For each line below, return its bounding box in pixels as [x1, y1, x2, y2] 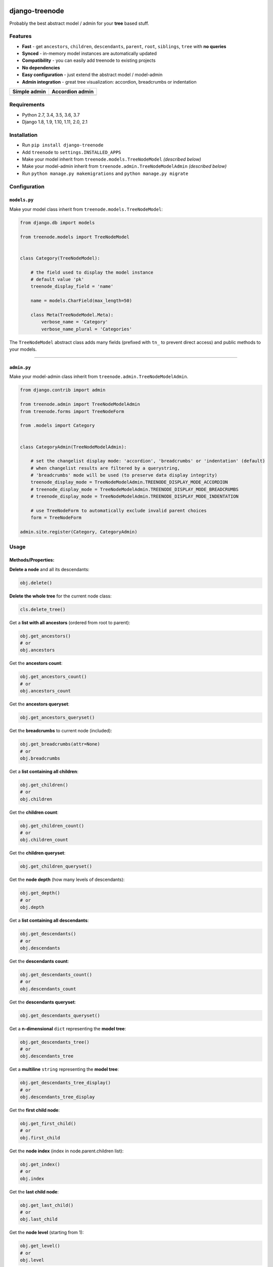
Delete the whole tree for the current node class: [9, 593, 112, 599]
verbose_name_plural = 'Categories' [41, 326, 132, 332]
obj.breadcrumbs [20, 755, 61, 761]
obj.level [20, 1257, 44, 1263]
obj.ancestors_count [20, 688, 71, 694]
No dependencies [22, 64, 60, 70]
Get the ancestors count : [9, 660, 63, 666]
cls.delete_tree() [20, 606, 66, 612]
